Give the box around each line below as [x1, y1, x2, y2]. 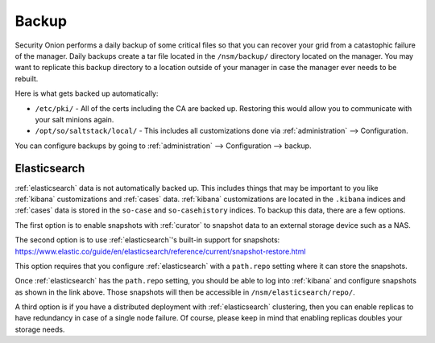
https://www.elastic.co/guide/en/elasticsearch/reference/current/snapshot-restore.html [14, 246, 306, 256]
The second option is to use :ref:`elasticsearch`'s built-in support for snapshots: [14, 235, 280, 245]
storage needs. [14, 324, 65, 334]
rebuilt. [14, 73, 39, 84]
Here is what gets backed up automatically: [14, 89, 159, 98]
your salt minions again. [35, 114, 114, 124]
